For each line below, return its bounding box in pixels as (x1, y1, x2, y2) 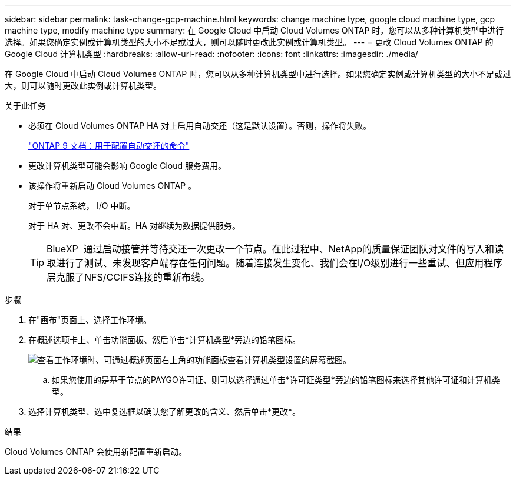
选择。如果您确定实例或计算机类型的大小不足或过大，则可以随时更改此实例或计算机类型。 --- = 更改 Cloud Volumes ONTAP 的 (5, 37, 494, 47)
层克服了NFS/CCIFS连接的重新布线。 (47, 271, 210, 283)
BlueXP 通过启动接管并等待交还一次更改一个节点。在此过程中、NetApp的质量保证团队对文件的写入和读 (47, 243, 504, 255)
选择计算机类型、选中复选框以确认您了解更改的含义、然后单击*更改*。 (28, 406, 301, 416)
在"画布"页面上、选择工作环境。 (28, 315, 152, 325)
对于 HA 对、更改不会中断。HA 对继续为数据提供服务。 (28, 221, 240, 231)
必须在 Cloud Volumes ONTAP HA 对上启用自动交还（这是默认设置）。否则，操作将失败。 (28, 121, 372, 131)
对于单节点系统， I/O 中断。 (28, 201, 135, 211)
